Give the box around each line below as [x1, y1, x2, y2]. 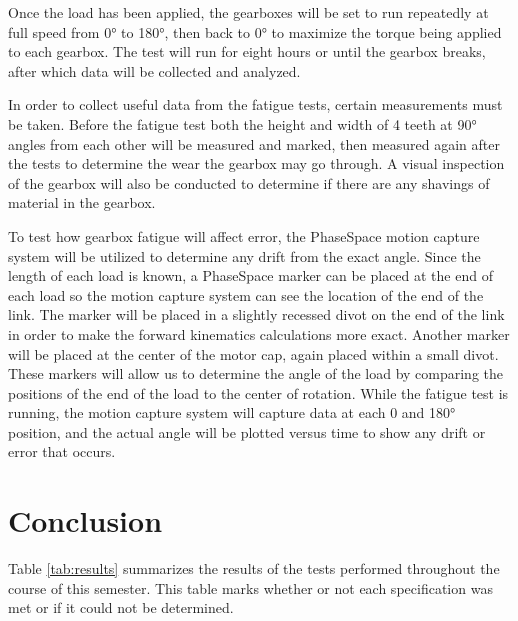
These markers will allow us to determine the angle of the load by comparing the [8, 363, 504, 384]
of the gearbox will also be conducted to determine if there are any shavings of [8, 172, 490, 193]
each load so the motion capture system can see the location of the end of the [8, 284, 484, 305]
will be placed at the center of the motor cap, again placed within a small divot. [8, 343, 499, 364]
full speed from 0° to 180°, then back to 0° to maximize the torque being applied [8, 21, 502, 42]
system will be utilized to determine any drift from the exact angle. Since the [8, 245, 481, 266]
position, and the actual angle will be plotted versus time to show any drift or [8, 421, 486, 442]
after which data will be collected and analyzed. [8, 60, 301, 81]
